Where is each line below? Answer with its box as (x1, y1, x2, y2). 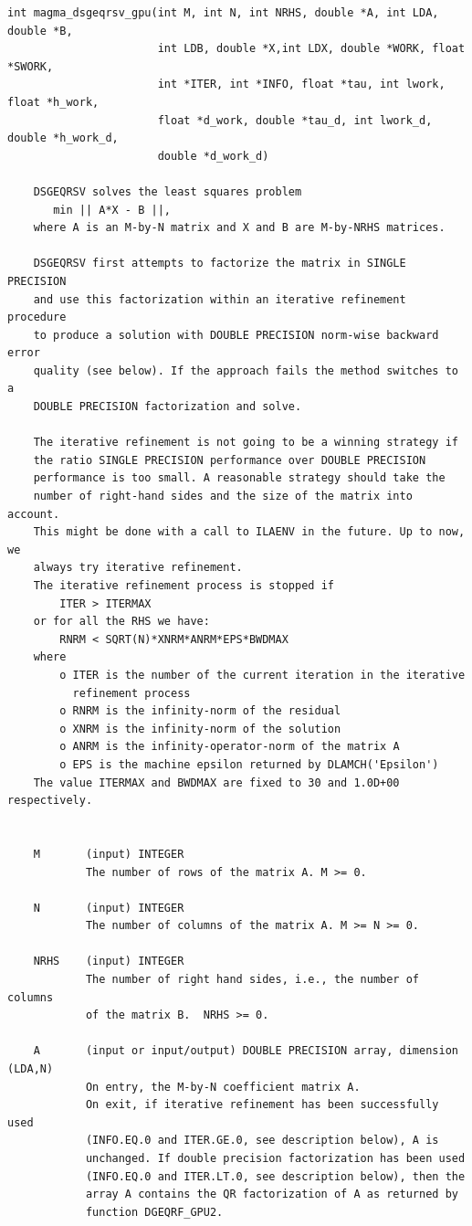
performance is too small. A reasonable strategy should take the (33, 471, 446, 485)
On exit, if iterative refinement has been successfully (85, 1098, 439, 1112)
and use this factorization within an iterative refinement (33, 292, 406, 306)
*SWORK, (7, 59, 54, 73)
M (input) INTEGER (33, 847, 184, 861)
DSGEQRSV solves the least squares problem (33, 185, 302, 198)
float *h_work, (7, 95, 100, 109)
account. (7, 507, 60, 521)
